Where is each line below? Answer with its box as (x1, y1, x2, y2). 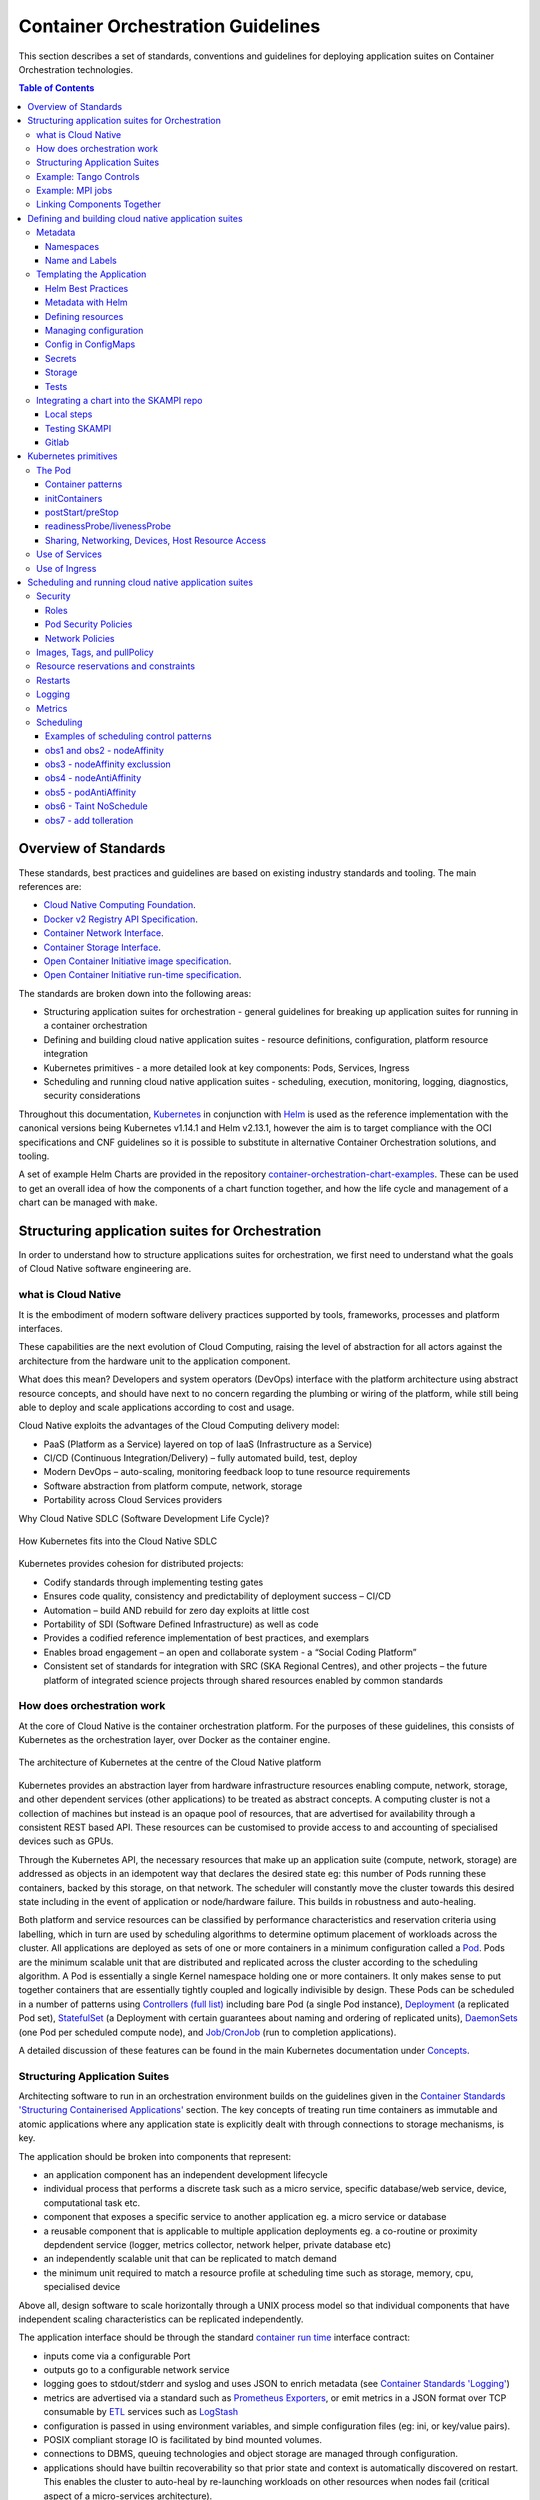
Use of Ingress (36, 562, 97, 574)
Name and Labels (45, 255, 117, 267)
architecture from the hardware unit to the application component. (18, 1355, 291, 1367)
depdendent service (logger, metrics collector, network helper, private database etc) (43, 2238, 392, 2250)
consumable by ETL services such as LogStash (43, 2406, 239, 2418)
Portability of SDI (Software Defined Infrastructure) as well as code (43, 1618, 319, 1630)
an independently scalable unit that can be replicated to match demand (43, 2253, 337, 2265)
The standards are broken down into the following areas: (18, 987, 252, 999)
